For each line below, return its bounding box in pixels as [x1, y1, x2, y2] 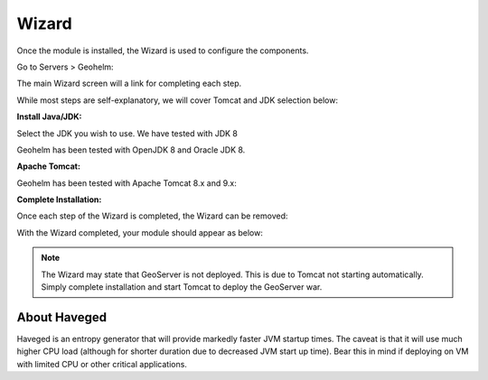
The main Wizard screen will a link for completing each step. [16, 78, 242, 89]
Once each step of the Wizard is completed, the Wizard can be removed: [16, 210, 288, 221]
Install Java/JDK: [16, 111, 82, 122]
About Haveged [16, 310, 108, 325]
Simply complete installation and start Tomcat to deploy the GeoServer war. [41, 282, 323, 292]
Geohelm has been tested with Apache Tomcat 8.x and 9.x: [16, 177, 237, 189]
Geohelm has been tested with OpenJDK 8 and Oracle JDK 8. [16, 144, 246, 155]
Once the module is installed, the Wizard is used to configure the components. [16, 45, 309, 56]
